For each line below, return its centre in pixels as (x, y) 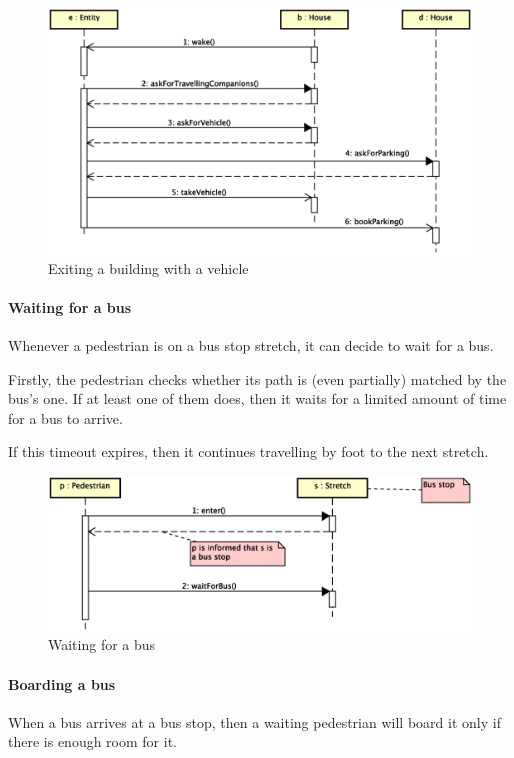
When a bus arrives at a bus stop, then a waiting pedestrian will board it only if (254, 721)
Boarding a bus (62, 683)
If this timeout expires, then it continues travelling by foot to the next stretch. (248, 451)
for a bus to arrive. (65, 417)
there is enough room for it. (92, 741)
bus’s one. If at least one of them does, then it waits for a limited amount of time (257, 398)
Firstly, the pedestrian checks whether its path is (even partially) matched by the (257, 378)
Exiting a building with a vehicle (148, 267)
